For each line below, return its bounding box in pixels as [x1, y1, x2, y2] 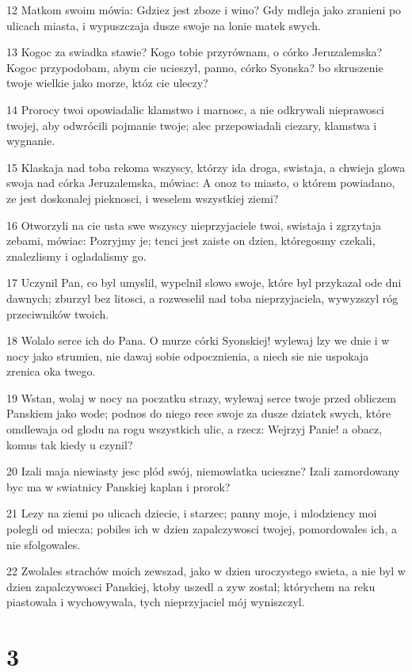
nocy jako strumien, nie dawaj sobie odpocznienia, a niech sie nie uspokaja [6, 347, 369, 364]
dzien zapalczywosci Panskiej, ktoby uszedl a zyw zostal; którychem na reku [6, 578, 376, 594]
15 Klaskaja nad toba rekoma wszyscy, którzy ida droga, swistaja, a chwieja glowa [6, 158, 406, 175]
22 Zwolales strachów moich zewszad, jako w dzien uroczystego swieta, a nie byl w [6, 563, 406, 579]
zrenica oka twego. [6, 363, 96, 380]
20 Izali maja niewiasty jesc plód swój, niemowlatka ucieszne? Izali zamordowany [6, 463, 400, 479]
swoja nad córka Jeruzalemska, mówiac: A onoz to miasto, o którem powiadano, [6, 174, 395, 191]
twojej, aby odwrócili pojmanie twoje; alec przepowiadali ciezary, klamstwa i [6, 116, 377, 133]
